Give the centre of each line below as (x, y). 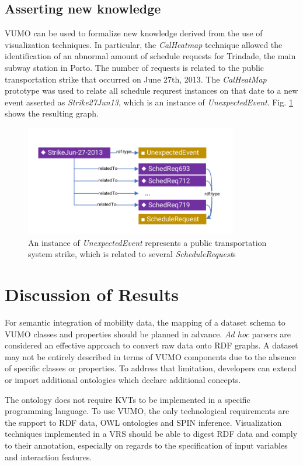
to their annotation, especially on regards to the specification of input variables (146, 445)
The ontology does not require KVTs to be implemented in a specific (128, 399)
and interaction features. (48, 457)
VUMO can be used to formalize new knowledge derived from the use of (134, 33)
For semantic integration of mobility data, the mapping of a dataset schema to (145, 322)
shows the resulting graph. (52, 113)
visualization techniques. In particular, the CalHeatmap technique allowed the (144, 44)
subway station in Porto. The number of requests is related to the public (135, 67)
